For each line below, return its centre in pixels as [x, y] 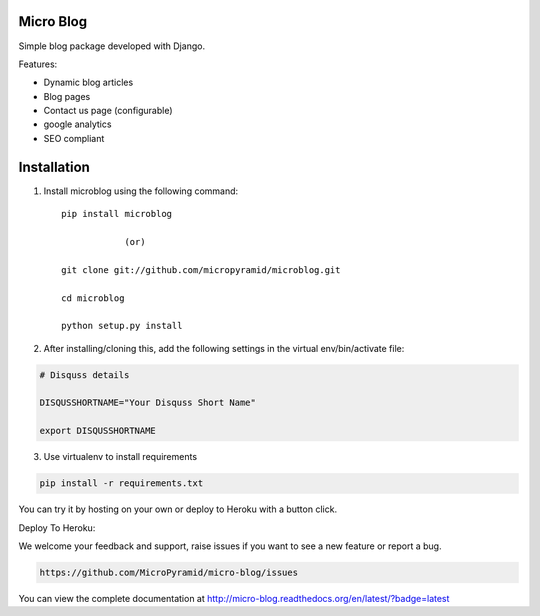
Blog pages [67, 96]
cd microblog [93, 298]
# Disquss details [84, 374]
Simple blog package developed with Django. [111, 46]
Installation [54, 166]
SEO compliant [74, 138]
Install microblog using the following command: [141, 191]
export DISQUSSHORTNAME [98, 431]
